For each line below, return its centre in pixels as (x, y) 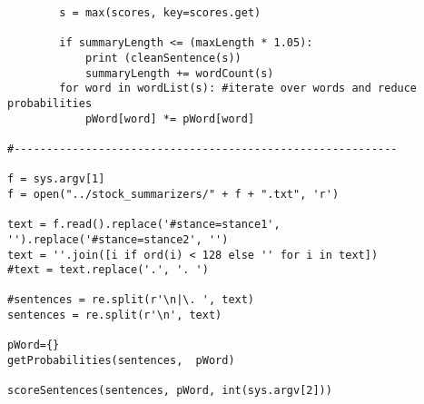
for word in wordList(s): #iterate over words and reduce (238, 89)
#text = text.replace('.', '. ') (108, 270)
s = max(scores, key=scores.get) (160, 13)
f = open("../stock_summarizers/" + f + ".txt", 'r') (173, 194)
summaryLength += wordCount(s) (179, 73)
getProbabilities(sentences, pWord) (121, 361)
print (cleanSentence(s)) (163, 58)
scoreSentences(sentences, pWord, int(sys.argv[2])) (170, 391)
